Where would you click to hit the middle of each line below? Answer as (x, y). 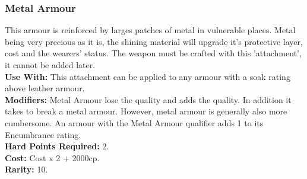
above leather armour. (45, 88)
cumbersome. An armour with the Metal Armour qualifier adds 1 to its (134, 122)
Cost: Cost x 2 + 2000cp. (52, 157)
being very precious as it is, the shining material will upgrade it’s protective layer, (154, 41)
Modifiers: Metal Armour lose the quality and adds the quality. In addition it (148, 99)
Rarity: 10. (26, 169)
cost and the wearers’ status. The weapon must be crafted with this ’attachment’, (153, 53)
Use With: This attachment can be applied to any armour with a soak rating (148, 76)
